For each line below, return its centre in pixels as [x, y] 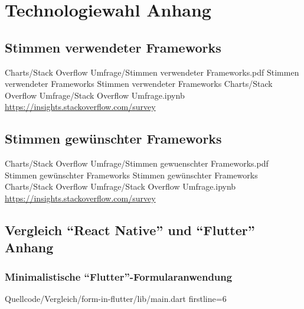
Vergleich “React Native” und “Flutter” [130, 230]
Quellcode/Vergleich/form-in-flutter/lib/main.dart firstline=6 [116, 298]
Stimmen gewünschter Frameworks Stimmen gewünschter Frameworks [131, 175]
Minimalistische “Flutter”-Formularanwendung [119, 276]
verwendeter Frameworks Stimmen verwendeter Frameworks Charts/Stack [139, 84]
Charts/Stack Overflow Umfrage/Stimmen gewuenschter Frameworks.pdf [137, 163]
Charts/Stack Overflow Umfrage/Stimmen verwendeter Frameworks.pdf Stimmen [152, 72]
